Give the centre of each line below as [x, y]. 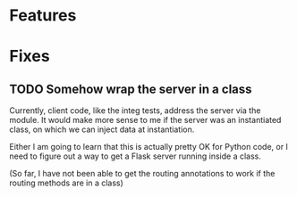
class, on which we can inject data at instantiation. [102, 129]
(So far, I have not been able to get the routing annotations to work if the [142, 174]
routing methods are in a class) [66, 183]
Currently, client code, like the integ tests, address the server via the [135, 111]
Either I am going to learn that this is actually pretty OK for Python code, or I [149, 147]
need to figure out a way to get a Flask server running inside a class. [135, 156]
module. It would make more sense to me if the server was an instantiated [145, 120]
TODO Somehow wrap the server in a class [131, 89]
